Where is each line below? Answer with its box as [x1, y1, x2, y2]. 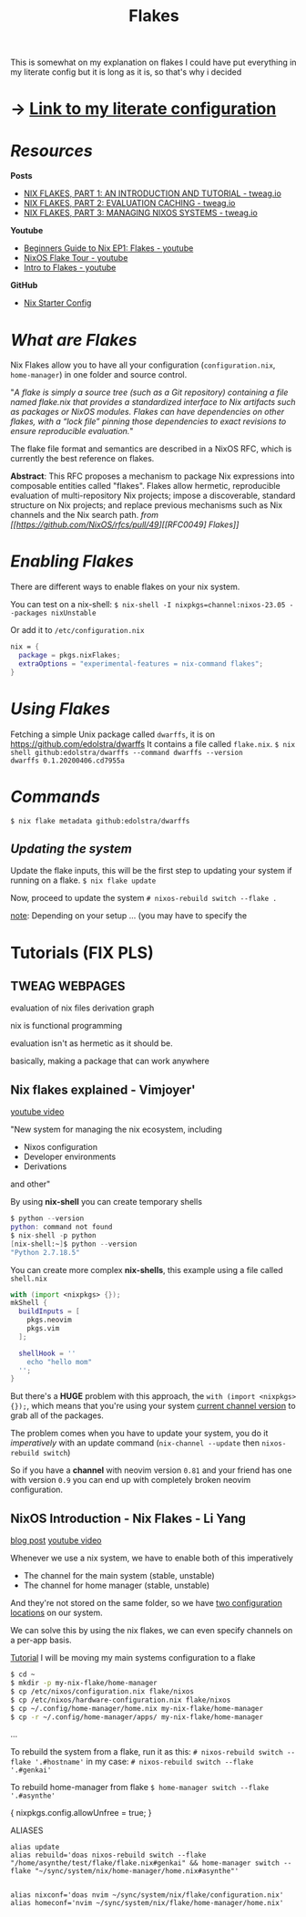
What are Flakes [10, 329, 138, 350]
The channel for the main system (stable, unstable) [23, 1570, 215, 1581]
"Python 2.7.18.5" [10, 1248, 80, 1257]
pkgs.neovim [26, 1315, 72, 1325]
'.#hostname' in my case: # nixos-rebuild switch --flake [34, 1756, 254, 1767]
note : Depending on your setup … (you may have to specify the [10, 910, 248, 921]
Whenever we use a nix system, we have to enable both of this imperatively [10, 1552, 294, 1564]
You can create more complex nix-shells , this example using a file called [10, 1264, 283, 1275]
